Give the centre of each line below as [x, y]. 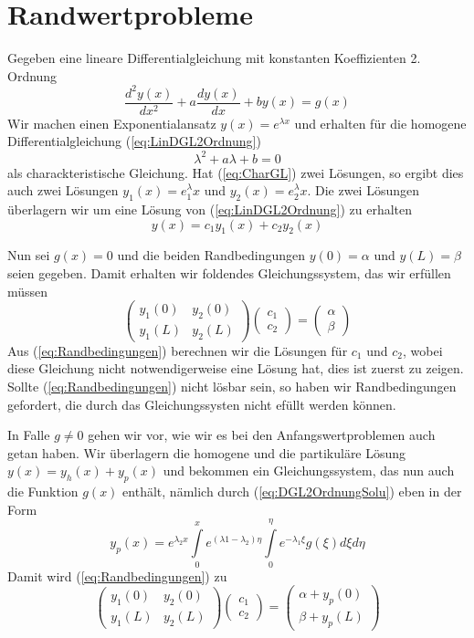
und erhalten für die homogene [380, 123]
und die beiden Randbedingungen [211, 255]
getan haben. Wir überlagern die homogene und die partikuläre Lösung [207, 452]
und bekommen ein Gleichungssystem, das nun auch [309, 471]
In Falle [29, 435]
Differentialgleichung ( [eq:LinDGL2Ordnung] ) [134, 141]
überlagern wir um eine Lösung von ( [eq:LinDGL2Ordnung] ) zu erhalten [210, 209]
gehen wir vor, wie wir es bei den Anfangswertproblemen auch [262, 435]
